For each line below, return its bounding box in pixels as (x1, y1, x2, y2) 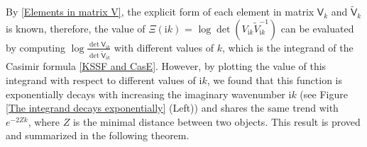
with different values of (114, 40, 214, 54)
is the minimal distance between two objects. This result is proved (72, 114, 361, 129)
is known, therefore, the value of (6, 20, 146, 35)
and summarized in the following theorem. (6, 128, 190, 143)
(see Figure (300, 86, 348, 101)
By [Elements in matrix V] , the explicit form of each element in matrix (6, 4, 314, 19)
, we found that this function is (207, 72, 343, 87)
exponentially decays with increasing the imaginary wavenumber (6, 86, 285, 101)
